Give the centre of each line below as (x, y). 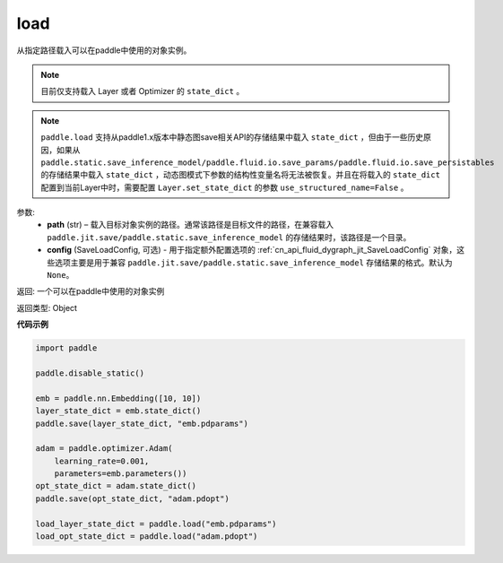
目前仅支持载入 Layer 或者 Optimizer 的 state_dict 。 (143, 91)
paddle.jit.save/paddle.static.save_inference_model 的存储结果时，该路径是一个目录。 (229, 237)
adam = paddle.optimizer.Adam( (104, 449)
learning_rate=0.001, (102, 461)
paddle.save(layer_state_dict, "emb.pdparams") (142, 423)
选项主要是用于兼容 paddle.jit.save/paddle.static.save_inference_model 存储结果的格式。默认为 (253, 262)
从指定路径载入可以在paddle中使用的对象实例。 (104, 50)
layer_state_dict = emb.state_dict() (118, 411)
